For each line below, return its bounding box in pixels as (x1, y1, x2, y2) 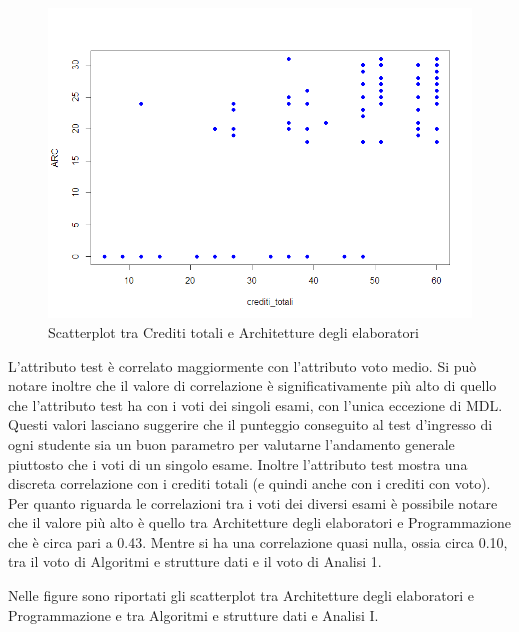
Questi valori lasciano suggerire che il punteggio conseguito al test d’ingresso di (8, 414, 493, 435)
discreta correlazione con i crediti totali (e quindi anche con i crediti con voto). (8, 473, 491, 494)
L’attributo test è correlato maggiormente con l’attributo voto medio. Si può (8, 355, 477, 376)
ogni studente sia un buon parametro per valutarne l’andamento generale (8, 433, 455, 454)
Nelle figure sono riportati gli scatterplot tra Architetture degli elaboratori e (8, 585, 475, 606)
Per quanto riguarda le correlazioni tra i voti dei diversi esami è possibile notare (8, 492, 498, 513)
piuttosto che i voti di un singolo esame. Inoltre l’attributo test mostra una (8, 453, 468, 474)
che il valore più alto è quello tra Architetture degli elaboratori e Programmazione (8, 512, 511, 533)
